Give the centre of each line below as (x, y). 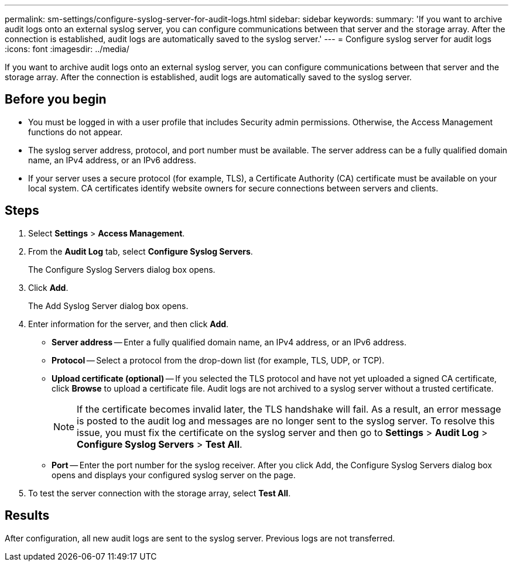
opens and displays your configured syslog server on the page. (174, 475)
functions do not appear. (76, 132)
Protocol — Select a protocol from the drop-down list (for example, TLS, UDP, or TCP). (218, 360)
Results (27, 516)
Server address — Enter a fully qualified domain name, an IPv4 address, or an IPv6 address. (229, 342)
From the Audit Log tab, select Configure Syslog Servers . (141, 251)
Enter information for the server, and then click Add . (129, 324)
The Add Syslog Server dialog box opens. (108, 306)
